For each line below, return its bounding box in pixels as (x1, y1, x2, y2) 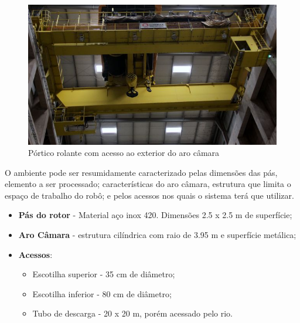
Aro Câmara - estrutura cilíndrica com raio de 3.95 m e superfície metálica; (18, 229, 296, 241)
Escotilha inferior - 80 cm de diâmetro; (32, 287, 172, 300)
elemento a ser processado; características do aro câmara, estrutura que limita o (5, 178, 291, 190)
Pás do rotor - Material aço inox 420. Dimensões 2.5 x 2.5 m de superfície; (18, 209, 292, 221)
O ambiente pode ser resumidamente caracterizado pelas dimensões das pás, (5, 166, 278, 178)
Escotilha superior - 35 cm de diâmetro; (32, 268, 175, 280)
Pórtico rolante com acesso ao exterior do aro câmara (28, 147, 220, 159)
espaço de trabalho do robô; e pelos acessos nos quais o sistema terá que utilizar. (5, 189, 294, 201)
